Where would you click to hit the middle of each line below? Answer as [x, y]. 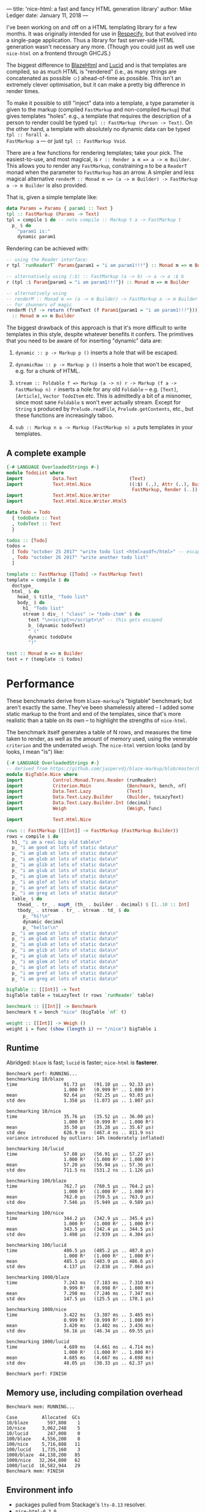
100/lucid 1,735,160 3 [43, 1450]
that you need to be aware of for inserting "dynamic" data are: [85, 341]
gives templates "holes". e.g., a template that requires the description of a [99, 116]
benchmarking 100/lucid [37, 1246]
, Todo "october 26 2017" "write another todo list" [80, 558]
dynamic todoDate [50, 637]
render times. [23, 91]
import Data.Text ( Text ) [76, 478]
